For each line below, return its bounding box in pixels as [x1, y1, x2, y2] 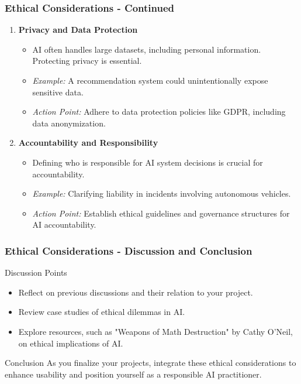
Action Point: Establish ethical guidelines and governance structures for [32, 207, 290, 219]
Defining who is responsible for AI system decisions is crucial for [32, 156, 263, 168]
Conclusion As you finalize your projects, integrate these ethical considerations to [5, 356, 296, 369]
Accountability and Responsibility [18, 136, 158, 149]
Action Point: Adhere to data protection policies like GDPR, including [32, 105, 286, 118]
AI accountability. [32, 218, 96, 231]
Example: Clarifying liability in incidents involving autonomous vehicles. [32, 187, 291, 200]
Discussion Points [5, 266, 67, 279]
